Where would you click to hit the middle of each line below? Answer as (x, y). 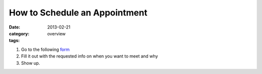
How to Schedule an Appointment (78, 13)
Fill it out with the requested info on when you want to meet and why (90, 56)
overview (56, 33)
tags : (14, 41)
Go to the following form (45, 49)
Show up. (31, 63)
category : (19, 33)
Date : (15, 27)
